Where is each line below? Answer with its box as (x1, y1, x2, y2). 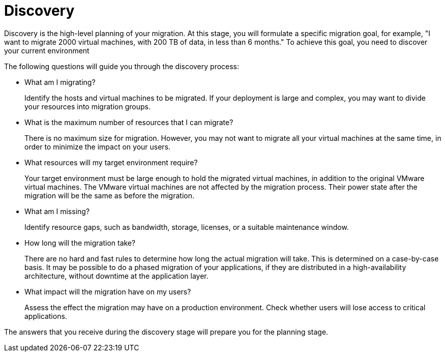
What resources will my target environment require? (24, 158, 198, 167)
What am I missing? (24, 206, 90, 216)
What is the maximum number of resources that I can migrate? (24, 117, 233, 127)
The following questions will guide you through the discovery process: (4, 62, 240, 71)
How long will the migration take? (24, 238, 136, 247)
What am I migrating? (24, 77, 96, 86)
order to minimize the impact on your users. (24, 142, 171, 151)
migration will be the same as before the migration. (24, 191, 194, 200)
